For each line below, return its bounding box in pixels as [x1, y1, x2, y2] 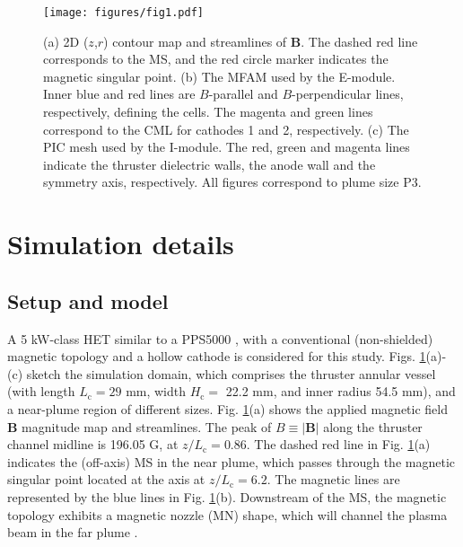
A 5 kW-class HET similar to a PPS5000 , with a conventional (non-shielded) [7, 329, 433, 348]
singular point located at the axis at [7, 470, 205, 489]
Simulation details [7, 225, 234, 262]
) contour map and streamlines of [103, 31, 287, 50]
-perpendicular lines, [292, 84, 404, 103]
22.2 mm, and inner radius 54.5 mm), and [225, 382, 456, 401]
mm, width [126, 382, 187, 401]
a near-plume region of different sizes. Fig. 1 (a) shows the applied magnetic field [7, 399, 448, 418]
